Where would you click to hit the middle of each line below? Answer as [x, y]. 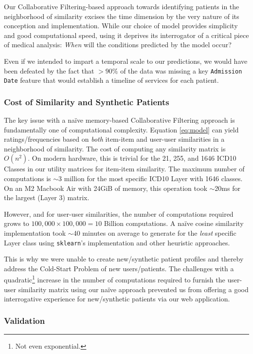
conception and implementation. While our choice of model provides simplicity [121, 26]
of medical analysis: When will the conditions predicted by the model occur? [118, 45]
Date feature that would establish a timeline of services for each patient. [111, 80]
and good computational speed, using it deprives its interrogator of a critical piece [126, 35]
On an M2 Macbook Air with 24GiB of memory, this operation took [106, 188]
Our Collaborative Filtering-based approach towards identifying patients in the [122, 6]
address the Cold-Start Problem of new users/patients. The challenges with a [119, 268]
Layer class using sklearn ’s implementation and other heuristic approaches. [117, 242]
